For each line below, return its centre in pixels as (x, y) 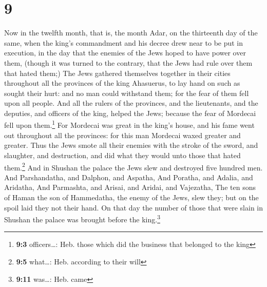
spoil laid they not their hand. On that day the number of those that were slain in (133, 207)
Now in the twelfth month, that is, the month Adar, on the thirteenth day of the (131, 33)
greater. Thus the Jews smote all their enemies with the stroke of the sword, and (131, 145)
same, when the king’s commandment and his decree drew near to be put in (124, 42)
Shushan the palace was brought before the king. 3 (82, 218)
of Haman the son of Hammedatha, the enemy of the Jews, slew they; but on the (131, 197)
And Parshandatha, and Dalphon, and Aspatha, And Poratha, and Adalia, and (129, 177)
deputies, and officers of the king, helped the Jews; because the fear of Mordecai (130, 113)
